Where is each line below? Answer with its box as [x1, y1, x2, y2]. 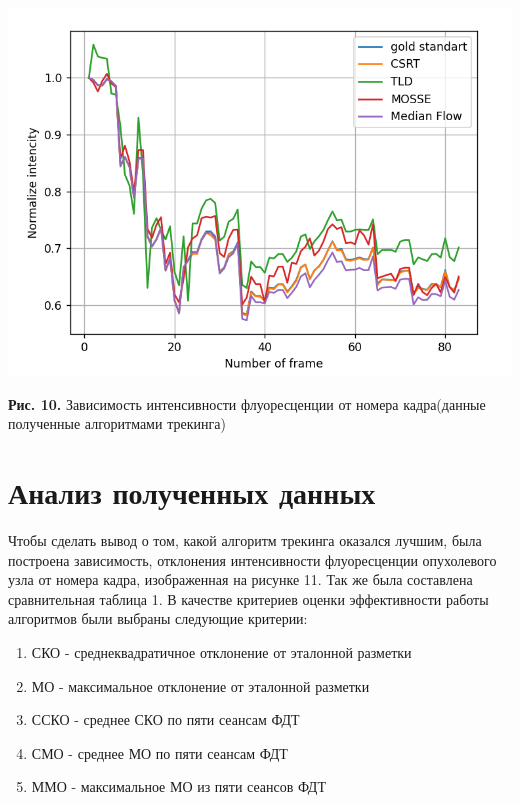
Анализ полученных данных [8, 472, 376, 513]
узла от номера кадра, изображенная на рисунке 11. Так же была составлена [8, 569, 473, 590]
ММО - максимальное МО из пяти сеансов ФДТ [31, 776, 326, 797]
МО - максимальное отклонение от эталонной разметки [31, 675, 370, 696]
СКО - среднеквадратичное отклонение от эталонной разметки [31, 642, 412, 663]
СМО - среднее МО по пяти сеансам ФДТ [31, 742, 288, 763]
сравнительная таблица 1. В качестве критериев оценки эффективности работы [8, 588, 489, 609]
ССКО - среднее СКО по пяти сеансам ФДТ [31, 709, 300, 730]
